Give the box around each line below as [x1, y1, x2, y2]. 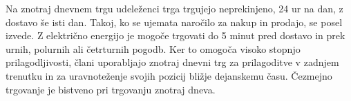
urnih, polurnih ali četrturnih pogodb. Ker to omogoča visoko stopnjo [6, 41, 301, 56]
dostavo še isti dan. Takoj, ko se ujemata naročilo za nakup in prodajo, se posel [6, 14, 343, 29]
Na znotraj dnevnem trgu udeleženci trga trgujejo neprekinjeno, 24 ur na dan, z [6, 1, 343, 15]
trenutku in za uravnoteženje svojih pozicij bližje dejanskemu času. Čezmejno [6, 68, 332, 82]
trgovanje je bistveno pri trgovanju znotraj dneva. [6, 82, 216, 96]
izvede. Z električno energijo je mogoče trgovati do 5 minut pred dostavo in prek [6, 28, 345, 43]
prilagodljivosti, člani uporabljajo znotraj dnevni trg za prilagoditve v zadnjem [6, 55, 339, 69]
